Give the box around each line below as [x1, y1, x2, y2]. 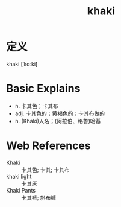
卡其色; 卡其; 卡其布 [21, 166, 70, 173]
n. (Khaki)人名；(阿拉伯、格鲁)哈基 [14, 117, 101, 124]
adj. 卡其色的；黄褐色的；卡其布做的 [14, 110, 105, 117]
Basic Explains [6, 81, 81, 95]
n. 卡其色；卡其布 [14, 102, 59, 109]
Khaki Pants [6, 186, 36, 194]
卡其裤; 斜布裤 [21, 194, 57, 201]
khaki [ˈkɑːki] [6, 60, 38, 68]
